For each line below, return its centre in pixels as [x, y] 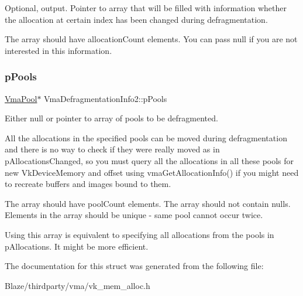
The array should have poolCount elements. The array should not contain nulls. [148, 203]
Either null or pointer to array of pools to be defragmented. [111, 118]
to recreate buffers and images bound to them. [88, 184]
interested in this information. [58, 50]
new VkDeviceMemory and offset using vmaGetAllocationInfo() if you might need [152, 172]
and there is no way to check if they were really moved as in [112, 149]
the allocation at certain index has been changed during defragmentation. [136, 19]
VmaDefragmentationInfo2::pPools [106, 98]
